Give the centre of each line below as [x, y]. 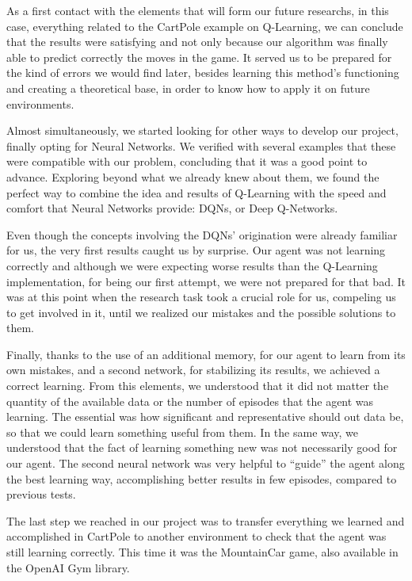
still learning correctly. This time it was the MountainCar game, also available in [202, 552]
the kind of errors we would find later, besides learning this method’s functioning [203, 73]
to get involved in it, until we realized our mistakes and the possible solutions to [201, 312]
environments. [40, 103]
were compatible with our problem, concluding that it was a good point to [187, 161]
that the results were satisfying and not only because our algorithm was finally [197, 42]
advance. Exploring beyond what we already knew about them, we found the [193, 176]
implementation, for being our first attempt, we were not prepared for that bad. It [206, 281]
